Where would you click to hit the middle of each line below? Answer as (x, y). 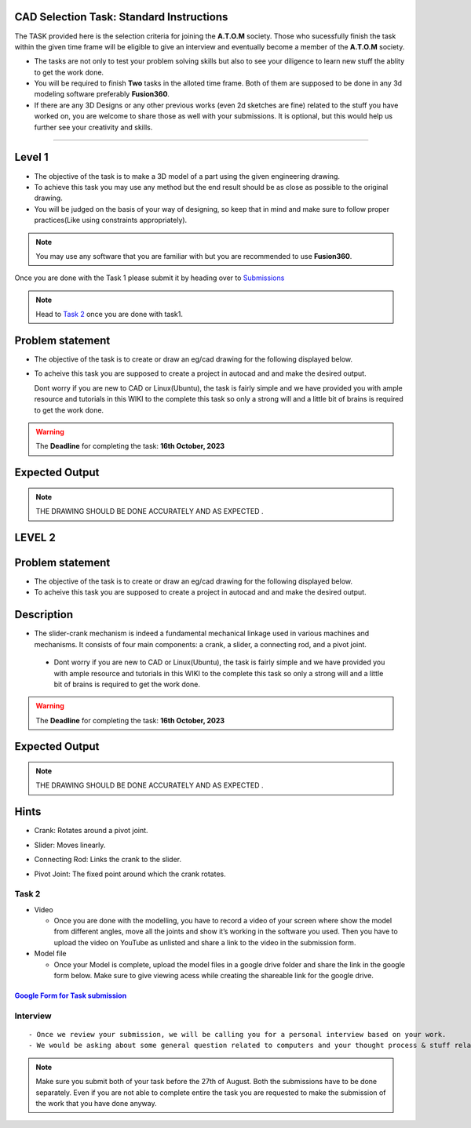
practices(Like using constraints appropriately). (111, 220)
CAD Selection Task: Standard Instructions (121, 17)
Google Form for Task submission (71, 995)
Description (44, 615)
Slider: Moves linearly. (70, 845)
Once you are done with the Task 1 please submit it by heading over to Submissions (150, 278)
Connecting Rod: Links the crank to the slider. (108, 860)
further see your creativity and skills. (93, 127)
